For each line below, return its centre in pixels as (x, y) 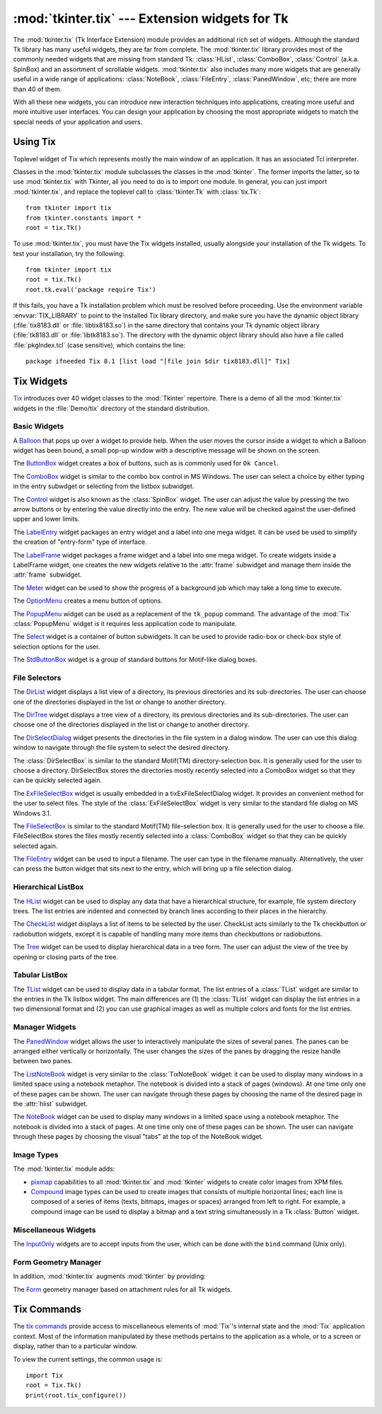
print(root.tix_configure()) (76, 1395)
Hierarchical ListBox (48, 887)
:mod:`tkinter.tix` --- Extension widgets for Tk (151, 18)
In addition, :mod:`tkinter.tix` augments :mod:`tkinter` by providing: (110, 1276)
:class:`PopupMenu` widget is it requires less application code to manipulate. (125, 623)
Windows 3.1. (32, 813)
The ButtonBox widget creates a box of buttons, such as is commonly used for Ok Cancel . (146, 463)
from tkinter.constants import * (83, 218)
